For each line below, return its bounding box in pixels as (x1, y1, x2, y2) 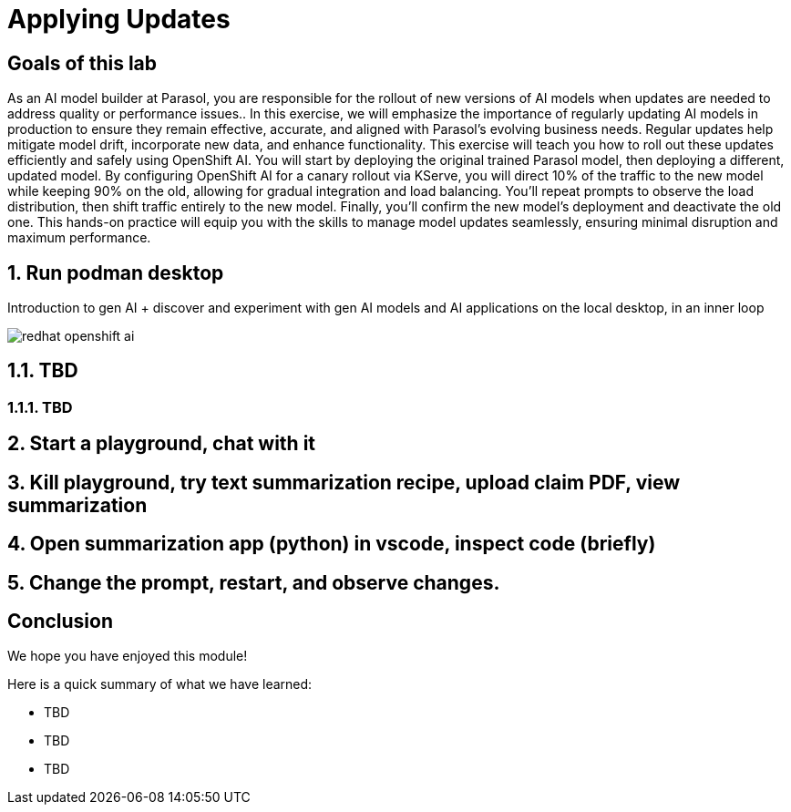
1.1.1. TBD (7, 397, 73, 416)
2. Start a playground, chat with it (7, 432, 316, 456)
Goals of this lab (7, 51, 158, 75)
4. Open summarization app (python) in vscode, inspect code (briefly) (7, 532, 656, 556)
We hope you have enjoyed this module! (7, 648, 248, 664)
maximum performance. (7, 230, 151, 246)
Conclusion (7, 609, 114, 632)
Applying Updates (7, 4, 231, 35)
